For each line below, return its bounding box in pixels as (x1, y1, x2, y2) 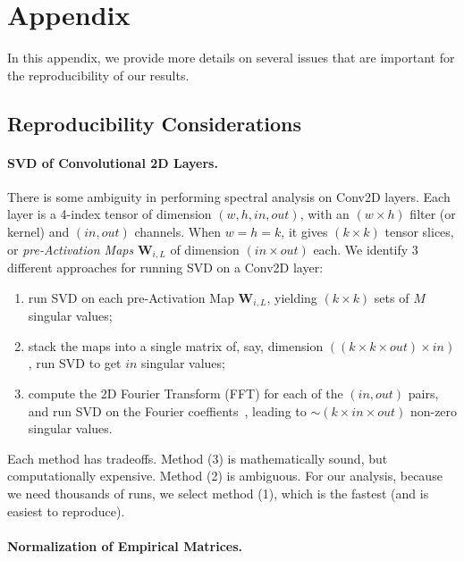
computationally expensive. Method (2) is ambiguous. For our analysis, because (7, 466, 443, 485)
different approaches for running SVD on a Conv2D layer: (7, 258, 324, 277)
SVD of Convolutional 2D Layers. (7, 153, 218, 172)
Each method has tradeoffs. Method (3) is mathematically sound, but (7, 448, 388, 467)
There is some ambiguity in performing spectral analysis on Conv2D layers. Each (7, 187, 451, 205)
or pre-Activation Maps (7, 239, 134, 258)
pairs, (408, 383, 439, 402)
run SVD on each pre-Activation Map (28, 288, 234, 306)
